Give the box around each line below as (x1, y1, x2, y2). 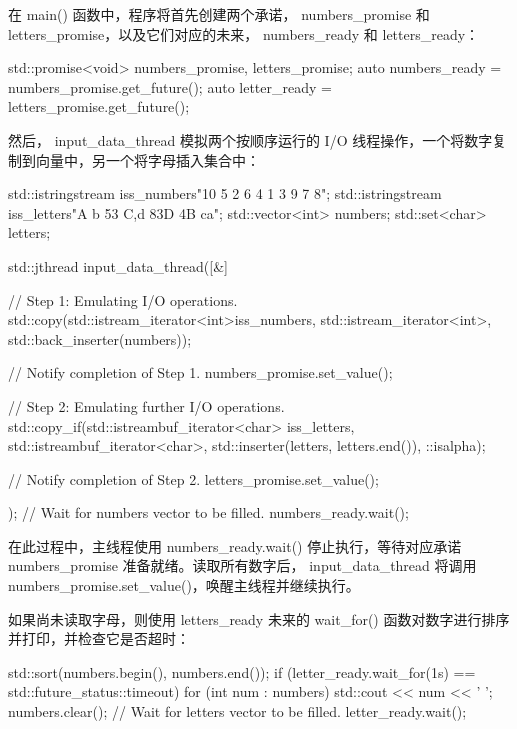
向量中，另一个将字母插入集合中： (35, 149, 260, 170)
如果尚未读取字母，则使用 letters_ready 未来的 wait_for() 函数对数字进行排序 (8, 608, 510, 629)
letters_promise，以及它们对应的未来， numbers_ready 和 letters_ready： (8, 23, 480, 44)
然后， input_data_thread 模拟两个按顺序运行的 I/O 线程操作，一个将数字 (8, 129, 493, 150)
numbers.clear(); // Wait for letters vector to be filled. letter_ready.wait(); (8, 701, 467, 722)
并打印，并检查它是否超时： (8, 628, 190, 649)
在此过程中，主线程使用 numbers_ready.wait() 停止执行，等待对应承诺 (8, 535, 462, 556)
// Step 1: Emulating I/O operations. (8, 289, 238, 310)
